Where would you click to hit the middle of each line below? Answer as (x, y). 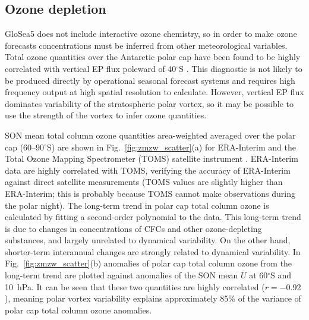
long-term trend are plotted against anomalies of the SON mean (122, 275)
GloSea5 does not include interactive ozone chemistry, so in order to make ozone (151, 34)
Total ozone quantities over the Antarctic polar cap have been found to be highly (153, 57)
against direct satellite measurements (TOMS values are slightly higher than (144, 182)
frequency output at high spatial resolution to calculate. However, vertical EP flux (154, 92)
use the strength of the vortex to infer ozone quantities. (106, 115)
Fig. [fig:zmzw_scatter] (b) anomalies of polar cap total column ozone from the (149, 263)
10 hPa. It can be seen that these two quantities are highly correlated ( (135, 286)
